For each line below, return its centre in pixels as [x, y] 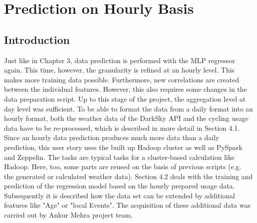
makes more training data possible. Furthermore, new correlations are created [122, 79]
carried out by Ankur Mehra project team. [68, 215]
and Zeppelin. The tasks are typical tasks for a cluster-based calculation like [119, 157]
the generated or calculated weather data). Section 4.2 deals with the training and [128, 176]
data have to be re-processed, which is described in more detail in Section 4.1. [122, 128]
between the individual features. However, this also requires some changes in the [126, 89]
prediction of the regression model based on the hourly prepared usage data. [119, 186]
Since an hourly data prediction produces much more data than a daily [112, 137]
